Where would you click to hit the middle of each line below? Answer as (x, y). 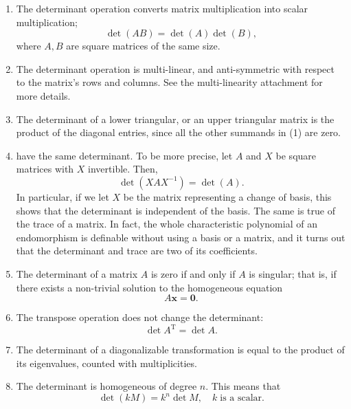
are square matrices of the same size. (143, 46)
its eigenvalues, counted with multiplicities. (106, 363)
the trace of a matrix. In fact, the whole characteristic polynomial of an (167, 224)
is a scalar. (242, 398)
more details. (43, 95)
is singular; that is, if (293, 273)
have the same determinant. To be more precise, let (124, 155)
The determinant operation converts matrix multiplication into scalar (162, 8)
